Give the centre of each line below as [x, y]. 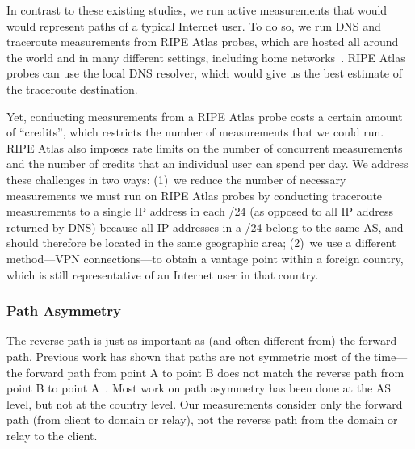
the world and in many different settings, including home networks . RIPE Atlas [206, 57]
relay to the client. [52, 435]
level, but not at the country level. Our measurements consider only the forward [205, 403]
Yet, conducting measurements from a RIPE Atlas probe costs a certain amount [205, 116]
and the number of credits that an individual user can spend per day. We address [207, 164]
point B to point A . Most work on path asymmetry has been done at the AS [199, 388]
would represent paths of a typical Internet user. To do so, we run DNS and [194, 25]
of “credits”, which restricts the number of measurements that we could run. [195, 132]
